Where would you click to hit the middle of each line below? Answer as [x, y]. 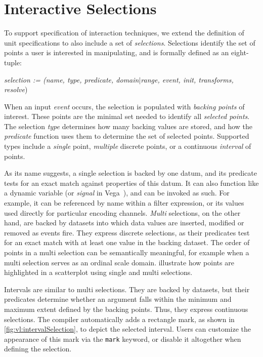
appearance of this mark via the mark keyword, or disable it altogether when [123, 339]
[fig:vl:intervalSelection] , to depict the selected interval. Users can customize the [128, 329]
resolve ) [16, 89]
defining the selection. [38, 349]
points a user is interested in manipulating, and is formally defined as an [117, 52]
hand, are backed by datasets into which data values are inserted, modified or [124, 223]
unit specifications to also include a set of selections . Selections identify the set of [130, 42]
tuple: [13, 62]
